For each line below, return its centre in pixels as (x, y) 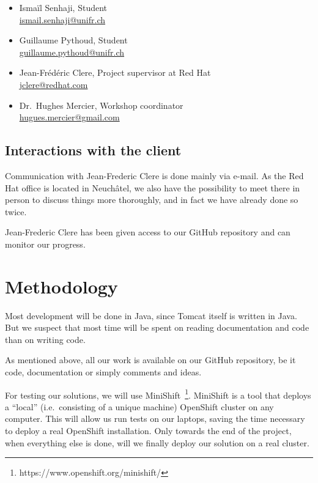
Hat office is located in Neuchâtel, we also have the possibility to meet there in (153, 187)
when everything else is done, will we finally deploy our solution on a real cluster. (157, 442)
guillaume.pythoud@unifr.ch (72, 52)
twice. (16, 211)
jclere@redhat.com (54, 84)
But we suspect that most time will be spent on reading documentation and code (157, 327)
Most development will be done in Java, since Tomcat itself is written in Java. (151, 315)
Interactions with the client (93, 150)
